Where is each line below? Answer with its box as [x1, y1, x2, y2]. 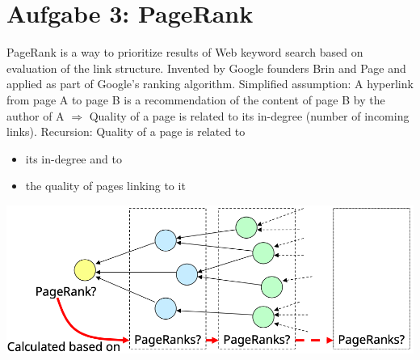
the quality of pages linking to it [25, 177, 186, 194]
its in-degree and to [25, 150, 122, 167]
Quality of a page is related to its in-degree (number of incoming [89, 107, 409, 124]
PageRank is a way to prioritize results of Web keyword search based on [6, 44, 363, 61]
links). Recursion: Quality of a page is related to [6, 123, 246, 140]
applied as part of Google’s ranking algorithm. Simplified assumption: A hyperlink [6, 75, 414, 92]
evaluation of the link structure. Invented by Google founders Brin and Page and [6, 59, 406, 76]
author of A [6, 107, 65, 124]
